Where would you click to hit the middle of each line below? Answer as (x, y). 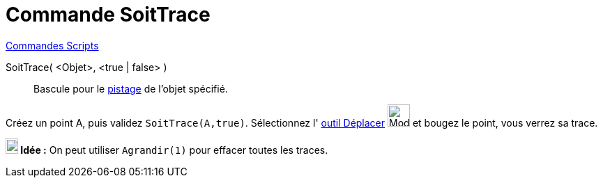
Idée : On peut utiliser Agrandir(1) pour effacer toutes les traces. (174, 150)
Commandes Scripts (52, 45)
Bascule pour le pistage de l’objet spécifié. (131, 88)
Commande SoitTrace (108, 15)
